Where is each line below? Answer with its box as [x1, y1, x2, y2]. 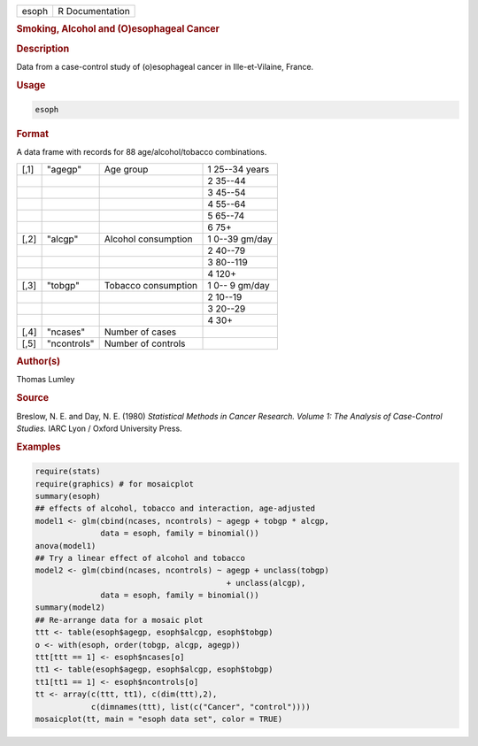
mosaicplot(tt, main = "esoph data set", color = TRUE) [35, 713, 283, 724]
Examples [16, 441, 61, 453]
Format [16, 128, 49, 141]
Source [16, 392, 50, 404]
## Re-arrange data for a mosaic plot [35, 615, 204, 625]
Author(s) [16, 355, 61, 367]
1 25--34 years [207, 163, 270, 175]
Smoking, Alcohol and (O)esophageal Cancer [16, 23, 220, 35]
